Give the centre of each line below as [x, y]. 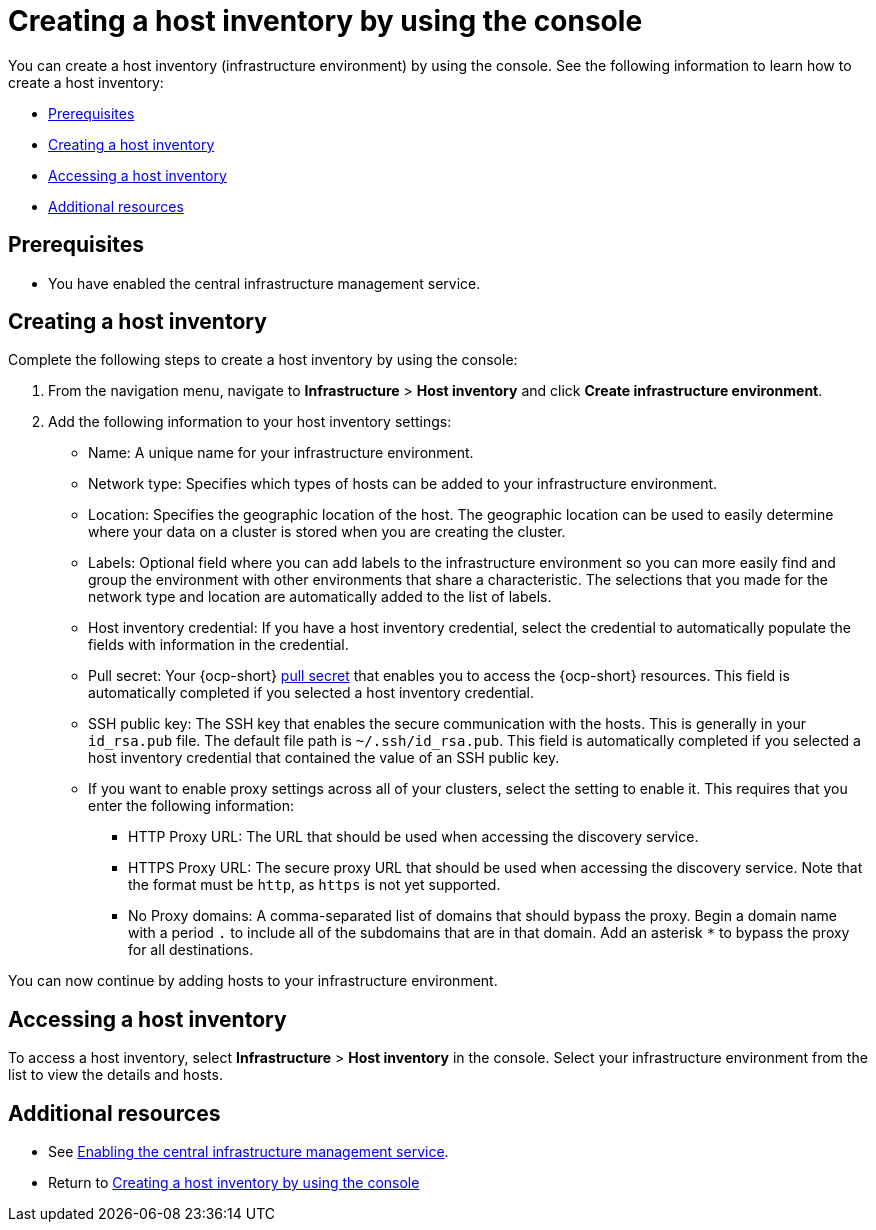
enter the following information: [191, 806]
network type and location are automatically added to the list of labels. [320, 597]
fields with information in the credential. [218, 645]
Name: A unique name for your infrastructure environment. [281, 453]
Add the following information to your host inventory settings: [250, 422]
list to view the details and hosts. [115, 1075]
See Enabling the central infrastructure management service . [248, 1152]
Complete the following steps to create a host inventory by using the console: [263, 360]
